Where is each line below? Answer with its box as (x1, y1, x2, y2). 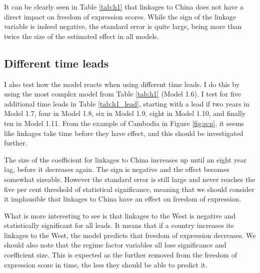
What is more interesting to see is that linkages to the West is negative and (4, 210, 235, 220)
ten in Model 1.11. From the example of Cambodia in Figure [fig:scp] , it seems (4, 117, 244, 128)
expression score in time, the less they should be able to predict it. (4, 259, 207, 269)
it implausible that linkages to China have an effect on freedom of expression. (4, 193, 241, 204)
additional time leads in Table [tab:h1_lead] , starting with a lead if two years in (4, 98, 249, 108)
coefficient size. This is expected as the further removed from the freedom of (4, 249, 237, 260)
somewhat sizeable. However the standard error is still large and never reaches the (4, 173, 255, 184)
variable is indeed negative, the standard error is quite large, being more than (4, 21, 242, 31)
